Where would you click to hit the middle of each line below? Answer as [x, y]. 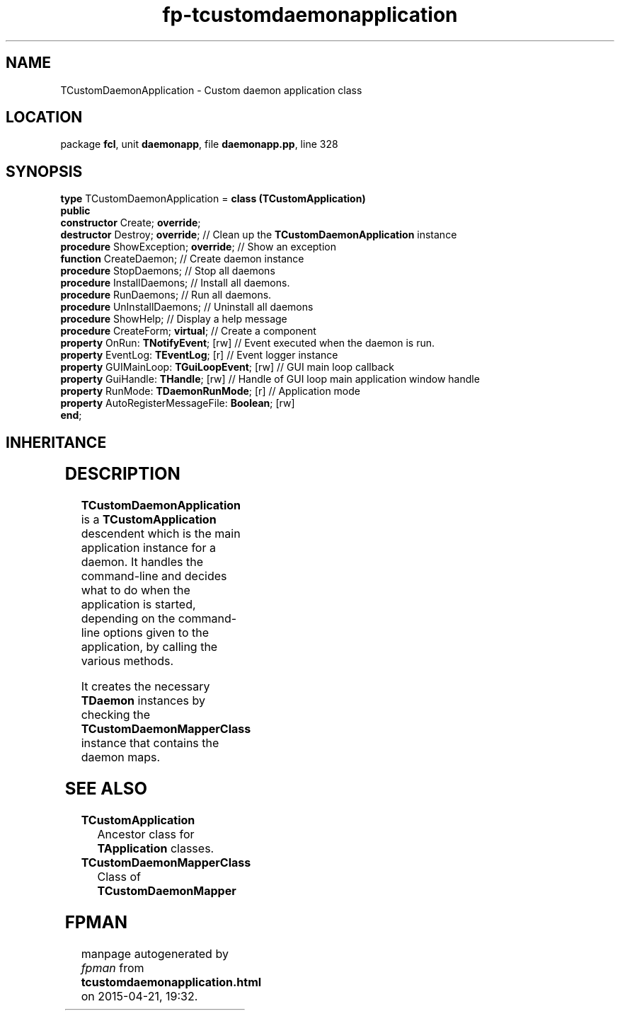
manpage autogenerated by [155, 953]
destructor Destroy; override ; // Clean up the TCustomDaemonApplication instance [259, 235]
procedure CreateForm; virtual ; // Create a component [188, 331]
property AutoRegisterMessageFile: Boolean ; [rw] [178, 403]
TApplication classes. [156, 848]
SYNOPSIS [44, 171]
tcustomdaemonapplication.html [171, 982]
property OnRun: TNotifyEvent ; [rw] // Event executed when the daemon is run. [247, 343]
